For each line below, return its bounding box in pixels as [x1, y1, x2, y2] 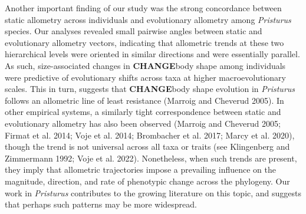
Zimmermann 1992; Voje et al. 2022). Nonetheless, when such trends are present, [5, 152, 297, 164]
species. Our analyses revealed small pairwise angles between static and [5, 25, 262, 37]
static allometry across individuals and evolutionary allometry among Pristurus [5, 13, 291, 25]
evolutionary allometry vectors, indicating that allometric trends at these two [5, 36, 284, 48]
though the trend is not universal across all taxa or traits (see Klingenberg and [5, 140, 290, 153]
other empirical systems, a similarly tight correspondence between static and [5, 106, 281, 118]
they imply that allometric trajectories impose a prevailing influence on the [5, 163, 276, 176]
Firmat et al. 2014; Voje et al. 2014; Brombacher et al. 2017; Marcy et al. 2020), [5, 129, 295, 141]
